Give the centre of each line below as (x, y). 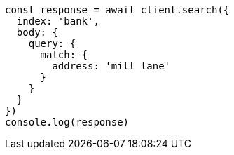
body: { (37, 32)
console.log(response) (67, 122)
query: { (52, 43)
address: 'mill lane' (111, 66)
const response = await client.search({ (117, 10)
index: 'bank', (58, 21)
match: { (64, 55)
